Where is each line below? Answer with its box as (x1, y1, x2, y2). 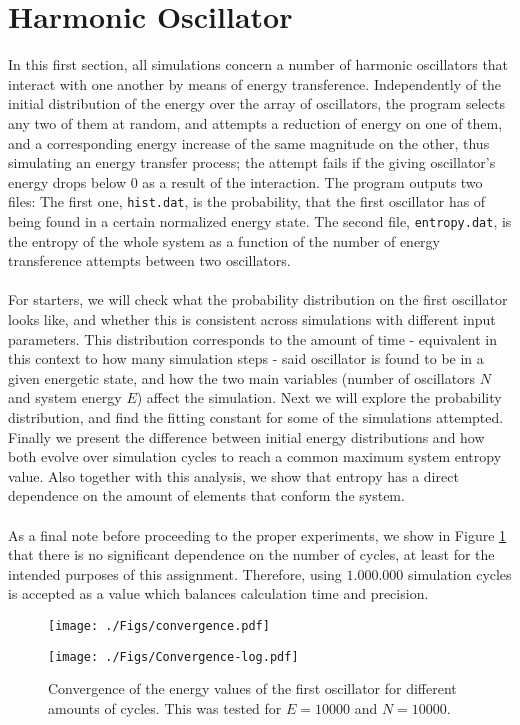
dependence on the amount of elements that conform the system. (8, 485, 405, 506)
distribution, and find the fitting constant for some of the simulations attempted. (8, 406, 504, 427)
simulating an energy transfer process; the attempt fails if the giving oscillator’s (8, 152, 496, 173)
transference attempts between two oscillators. (8, 250, 291, 271)
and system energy (8, 387, 122, 408)
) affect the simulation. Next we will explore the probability (136, 387, 502, 408)
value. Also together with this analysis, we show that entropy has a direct (8, 465, 459, 486)
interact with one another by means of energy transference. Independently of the (8, 73, 502, 94)
